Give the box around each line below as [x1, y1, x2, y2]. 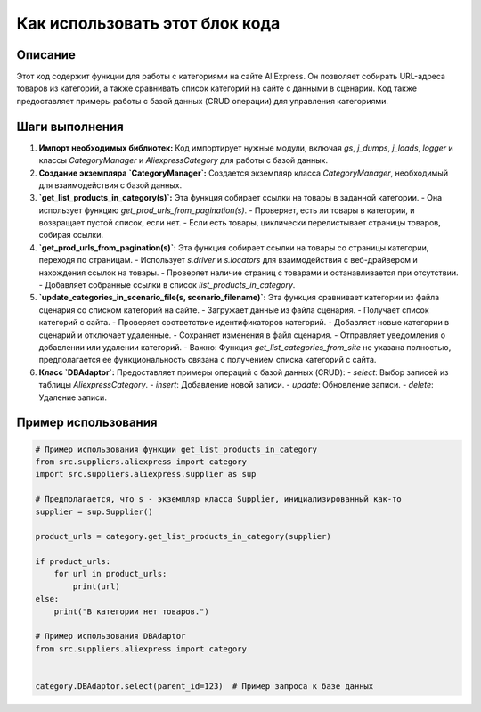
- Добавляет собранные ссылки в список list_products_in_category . [38, 280, 296, 291]
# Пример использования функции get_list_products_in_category [35, 444, 318, 454]
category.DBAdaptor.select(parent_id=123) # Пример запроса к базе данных [35, 681, 374, 691]
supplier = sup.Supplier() [35, 506, 153, 517]
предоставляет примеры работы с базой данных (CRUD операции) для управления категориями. [16, 95, 389, 106]
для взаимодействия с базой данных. [38, 179, 183, 191]
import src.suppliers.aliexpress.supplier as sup [35, 469, 257, 479]
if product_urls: [35, 557, 111, 567]
